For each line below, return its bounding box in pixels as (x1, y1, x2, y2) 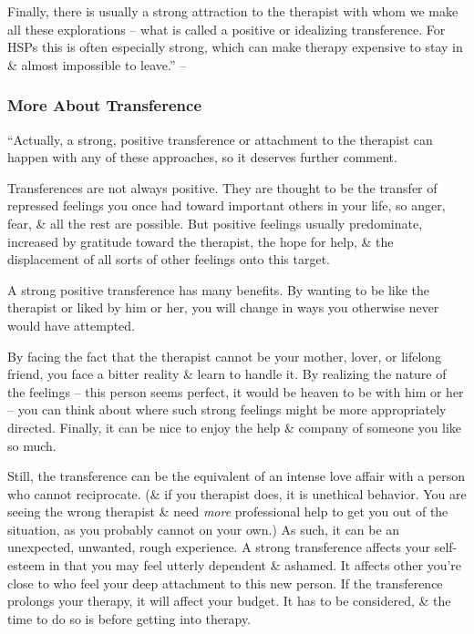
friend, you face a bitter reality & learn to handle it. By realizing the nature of (7, 364, 447, 383)
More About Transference (7, 94, 202, 117)
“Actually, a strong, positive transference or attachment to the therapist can (7, 129, 433, 148)
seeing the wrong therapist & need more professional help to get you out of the (7, 502, 448, 521)
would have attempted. (7, 315, 135, 334)
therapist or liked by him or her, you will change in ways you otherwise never (7, 298, 439, 317)
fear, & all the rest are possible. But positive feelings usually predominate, (7, 213, 423, 232)
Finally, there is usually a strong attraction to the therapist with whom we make (7, 2, 459, 20)
